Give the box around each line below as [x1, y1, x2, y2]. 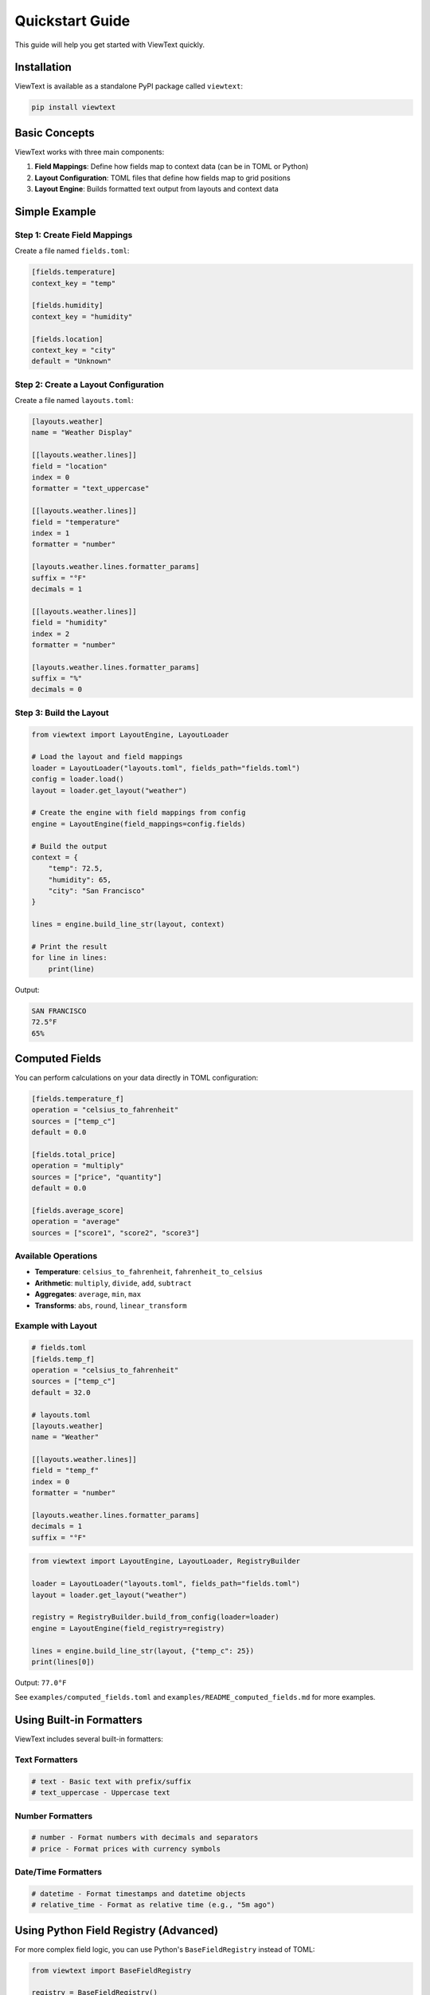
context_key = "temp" [31, 279, 116, 287]
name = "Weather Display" [31, 428, 133, 437]
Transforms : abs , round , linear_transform [34, 1301, 187, 1310]
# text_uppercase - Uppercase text [31, 1788, 170, 1797]
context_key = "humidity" [31, 312, 133, 321]
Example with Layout [14, 1321, 97, 1332]
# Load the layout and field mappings [31, 753, 183, 761]
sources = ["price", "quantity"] [31, 1172, 162, 1181]
